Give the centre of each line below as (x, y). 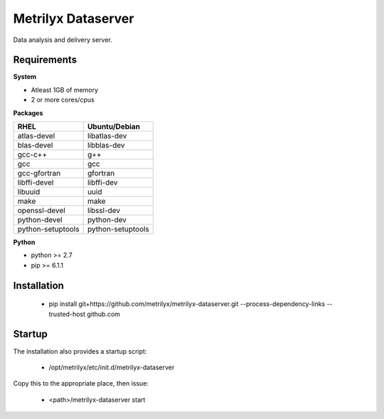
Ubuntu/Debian (113, 126)
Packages (28, 113)
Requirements (45, 60)
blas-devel (35, 146)
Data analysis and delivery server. (63, 40)
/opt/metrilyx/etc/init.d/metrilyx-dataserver (112, 367)
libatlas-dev (107, 136)
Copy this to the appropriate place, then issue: (81, 383)
